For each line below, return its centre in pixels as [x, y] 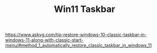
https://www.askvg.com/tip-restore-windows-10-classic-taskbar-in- [76, 35]
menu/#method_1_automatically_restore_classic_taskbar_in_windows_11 [78, 45]
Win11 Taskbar [85, 9]
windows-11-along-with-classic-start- [45, 40]
